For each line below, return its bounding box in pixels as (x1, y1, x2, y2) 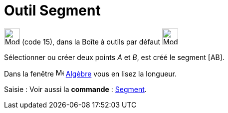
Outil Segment (4, 2, 101, 19)
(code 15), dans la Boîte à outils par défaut (21, 37, 161, 46)
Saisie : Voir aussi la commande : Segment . (4, 84, 147, 93)
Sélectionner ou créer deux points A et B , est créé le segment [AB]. (4, 52, 225, 61)
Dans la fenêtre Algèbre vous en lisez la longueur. (4, 69, 177, 78)
